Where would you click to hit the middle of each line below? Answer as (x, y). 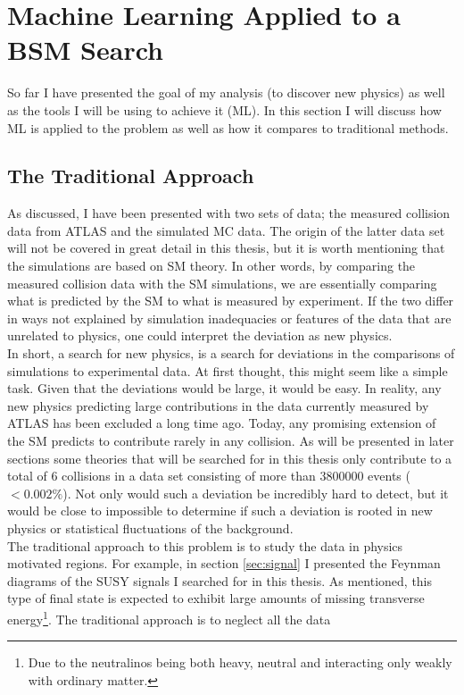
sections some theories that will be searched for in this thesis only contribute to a (230, 458)
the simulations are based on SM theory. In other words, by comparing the (211, 266)
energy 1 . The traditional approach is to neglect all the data (169, 617)
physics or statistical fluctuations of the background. (150, 528)
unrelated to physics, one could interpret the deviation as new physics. (200, 335)
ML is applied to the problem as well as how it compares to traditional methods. (228, 127)
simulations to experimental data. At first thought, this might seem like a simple (228, 370)
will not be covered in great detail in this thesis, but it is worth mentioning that (226, 248)
